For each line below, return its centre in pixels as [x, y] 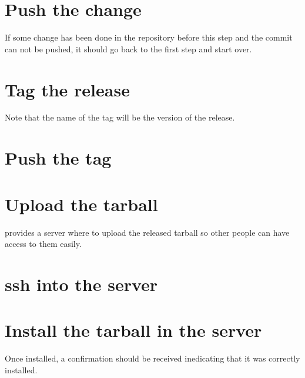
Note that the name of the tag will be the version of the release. [120, 117]
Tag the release [67, 89]
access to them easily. [43, 244]
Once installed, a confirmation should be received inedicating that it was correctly [152, 358]
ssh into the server [81, 284]
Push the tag [58, 158]
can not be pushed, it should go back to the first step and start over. [128, 48]
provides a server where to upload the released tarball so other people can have [147, 232]
